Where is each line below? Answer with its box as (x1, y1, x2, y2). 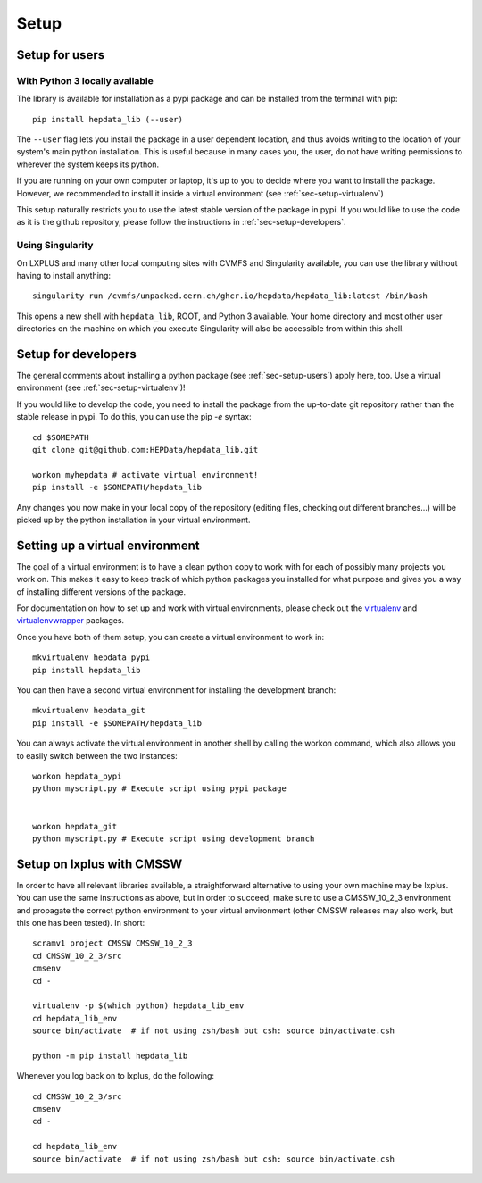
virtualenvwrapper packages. (16, 615, 125, 626)
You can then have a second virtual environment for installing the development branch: (16, 684, 337, 696)
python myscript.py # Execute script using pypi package (32, 784, 287, 794)
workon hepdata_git (32, 821, 118, 831)
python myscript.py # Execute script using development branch (32, 833, 315, 844)
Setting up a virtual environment (16, 537, 200, 553)
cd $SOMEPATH (32, 432, 89, 442)
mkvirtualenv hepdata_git (32, 705, 146, 716)
